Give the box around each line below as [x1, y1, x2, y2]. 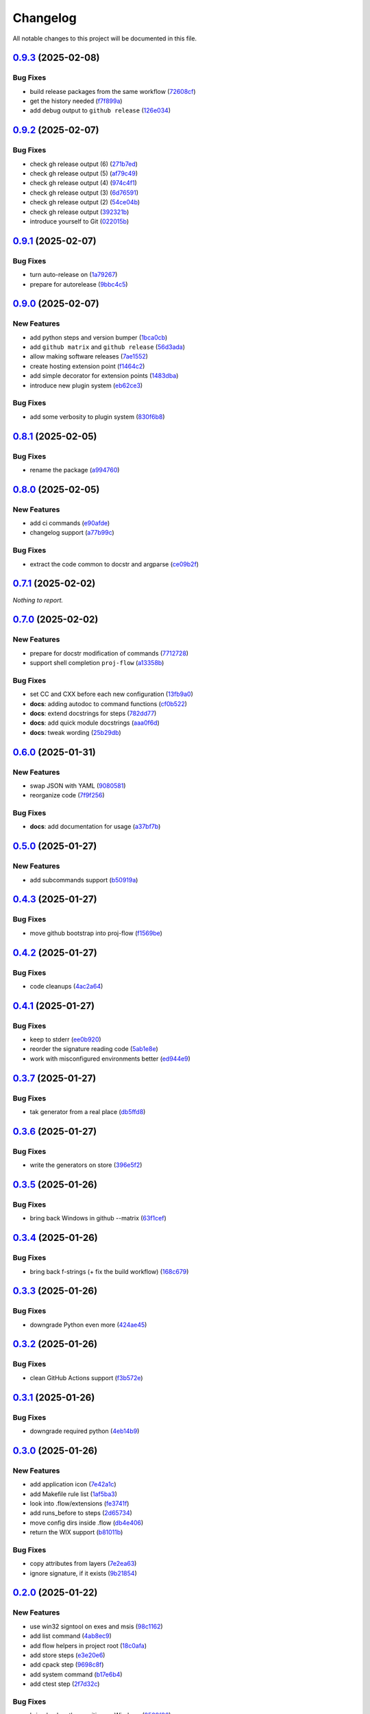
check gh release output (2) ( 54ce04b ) [29, 198, 140, 206]
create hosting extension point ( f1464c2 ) [29, 362, 145, 370]
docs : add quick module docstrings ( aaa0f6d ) [29, 719, 160, 727]
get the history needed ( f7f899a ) [29, 97, 123, 106]
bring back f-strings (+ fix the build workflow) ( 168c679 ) [29, 1267, 189, 1275]
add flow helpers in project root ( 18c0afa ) [29, 1641, 147, 1650]
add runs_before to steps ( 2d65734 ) [29, 1509, 133, 1517]
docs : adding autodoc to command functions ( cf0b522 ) [29, 699, 188, 708]
